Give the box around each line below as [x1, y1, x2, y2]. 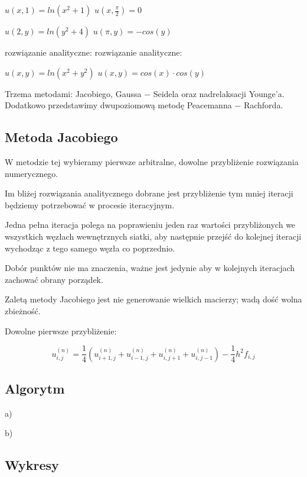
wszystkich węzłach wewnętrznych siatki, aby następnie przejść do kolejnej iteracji [5, 230, 302, 242]
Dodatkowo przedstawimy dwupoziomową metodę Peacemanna [5, 99, 232, 111]
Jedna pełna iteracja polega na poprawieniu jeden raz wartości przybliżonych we [5, 218, 296, 231]
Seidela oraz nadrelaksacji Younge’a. [153, 87, 285, 99]
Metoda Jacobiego [5, 128, 118, 146]
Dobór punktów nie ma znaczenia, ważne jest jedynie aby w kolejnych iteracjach [5, 262, 295, 274]
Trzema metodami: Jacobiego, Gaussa [5, 87, 142, 99]
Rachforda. [243, 99, 283, 111]
